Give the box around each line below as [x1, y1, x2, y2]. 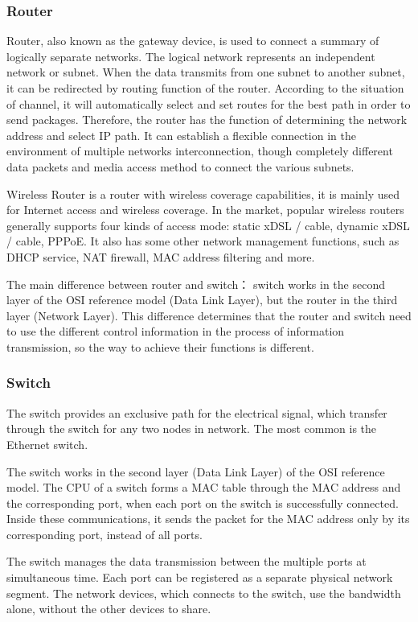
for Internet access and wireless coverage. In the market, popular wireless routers [6, 201, 404, 218]
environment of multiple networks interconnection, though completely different [6, 142, 393, 159]
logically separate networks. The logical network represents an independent [6, 47, 375, 64]
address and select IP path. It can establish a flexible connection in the [6, 126, 356, 143]
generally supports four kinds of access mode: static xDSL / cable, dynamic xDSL [6, 216, 410, 233]
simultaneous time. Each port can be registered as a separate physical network [6, 569, 393, 586]
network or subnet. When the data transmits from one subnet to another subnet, [6, 64, 405, 80]
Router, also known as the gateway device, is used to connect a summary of [6, 32, 379, 49]
